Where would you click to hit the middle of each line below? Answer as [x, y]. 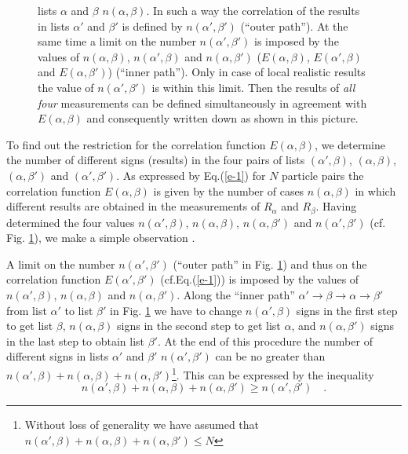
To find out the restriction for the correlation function [136, 144]
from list [27, 310]
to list [79, 310]
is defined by [152, 26]
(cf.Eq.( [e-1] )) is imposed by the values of [260, 279]
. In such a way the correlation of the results [253, 10]
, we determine [350, 144]
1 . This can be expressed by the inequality [273, 373]
